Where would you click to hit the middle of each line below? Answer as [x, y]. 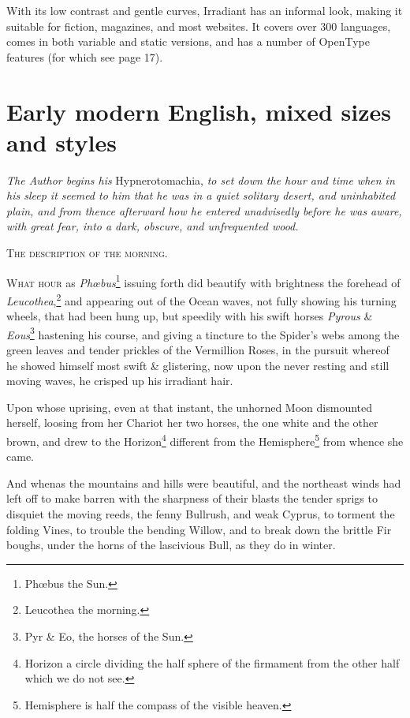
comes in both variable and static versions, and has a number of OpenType [188, 41]
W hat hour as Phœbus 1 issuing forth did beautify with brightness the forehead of [203, 281]
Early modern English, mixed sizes [199, 111]
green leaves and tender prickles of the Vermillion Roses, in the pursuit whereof [198, 350]
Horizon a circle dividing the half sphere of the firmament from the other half [212, 662]
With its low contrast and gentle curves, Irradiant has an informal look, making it [205, 10]
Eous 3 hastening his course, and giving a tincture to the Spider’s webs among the [203, 333]
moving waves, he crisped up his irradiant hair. [120, 381]
